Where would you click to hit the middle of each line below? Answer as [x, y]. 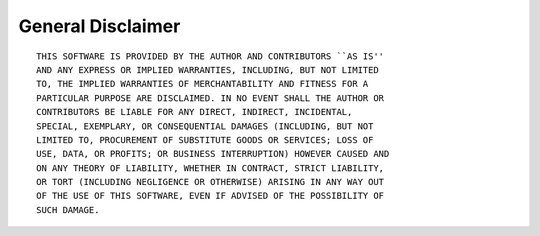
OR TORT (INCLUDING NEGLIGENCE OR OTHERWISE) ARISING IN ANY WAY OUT [210, 182]
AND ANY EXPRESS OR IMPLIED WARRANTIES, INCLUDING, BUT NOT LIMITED [207, 69]
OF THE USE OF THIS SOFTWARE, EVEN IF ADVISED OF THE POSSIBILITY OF [210, 196]
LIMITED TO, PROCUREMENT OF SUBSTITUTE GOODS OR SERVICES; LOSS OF [205, 139]
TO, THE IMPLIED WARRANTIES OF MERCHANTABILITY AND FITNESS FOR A [202, 84]
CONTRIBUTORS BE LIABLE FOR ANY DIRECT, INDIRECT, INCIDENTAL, [194, 112]
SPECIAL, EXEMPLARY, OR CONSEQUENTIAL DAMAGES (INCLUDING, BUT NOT [205, 126]
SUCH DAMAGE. [68, 209]
